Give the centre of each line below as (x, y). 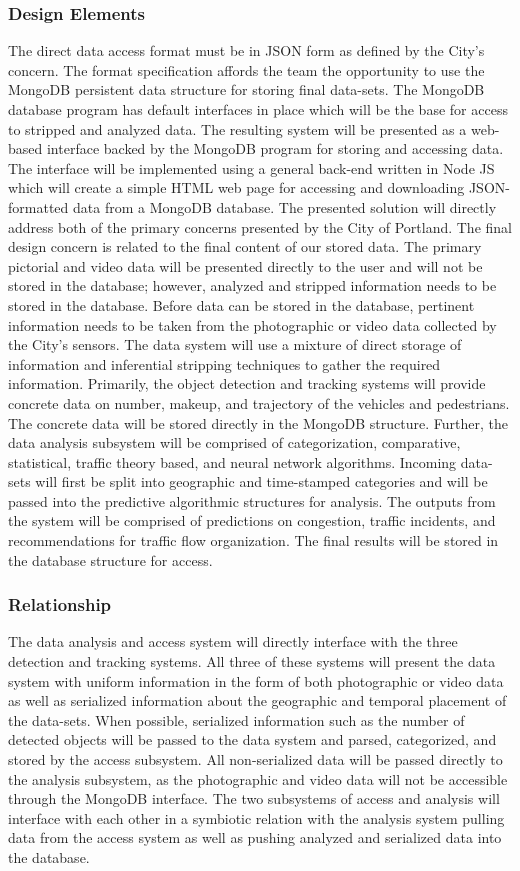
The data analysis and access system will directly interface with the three (233, 641)
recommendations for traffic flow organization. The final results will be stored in (253, 540)
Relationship (60, 604)
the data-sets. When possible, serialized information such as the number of (236, 719)
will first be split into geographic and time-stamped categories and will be (261, 481)
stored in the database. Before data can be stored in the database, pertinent (241, 304)
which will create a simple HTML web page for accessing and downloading (236, 187)
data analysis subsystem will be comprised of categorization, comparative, (234, 442)
